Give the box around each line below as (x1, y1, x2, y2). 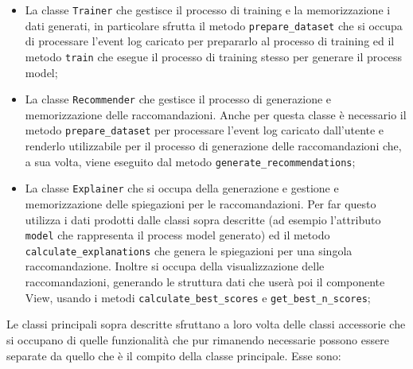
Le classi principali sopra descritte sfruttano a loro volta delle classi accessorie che (6, 316, 406, 332)
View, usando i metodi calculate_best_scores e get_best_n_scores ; (25, 289, 371, 305)
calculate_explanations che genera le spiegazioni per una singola (25, 242, 353, 258)
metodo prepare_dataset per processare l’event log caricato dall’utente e (25, 122, 384, 138)
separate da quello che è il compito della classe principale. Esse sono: (6, 347, 341, 363)
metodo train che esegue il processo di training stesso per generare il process (25, 48, 403, 64)
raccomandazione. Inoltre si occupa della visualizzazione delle (25, 258, 325, 274)
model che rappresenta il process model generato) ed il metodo (25, 227, 330, 243)
